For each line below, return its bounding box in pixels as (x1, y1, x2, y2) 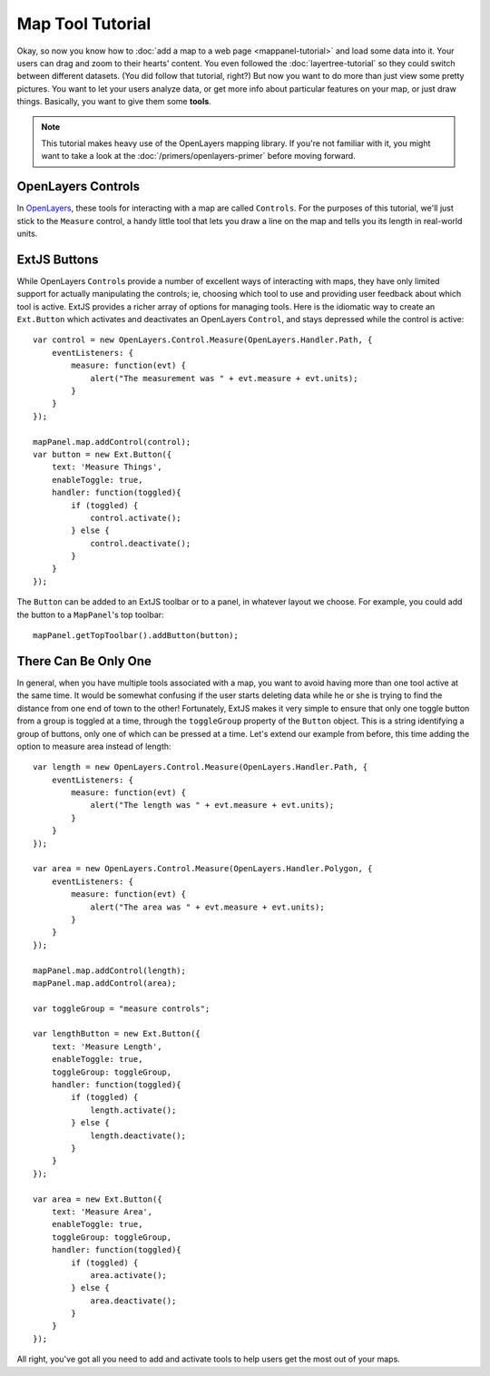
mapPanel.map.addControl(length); (33, 965, 186, 976)
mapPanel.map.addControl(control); (33, 437, 191, 447)
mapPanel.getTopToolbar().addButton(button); (33, 631, 240, 641)
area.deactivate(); (90, 1295, 177, 1306)
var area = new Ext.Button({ (33, 1194, 162, 1204)
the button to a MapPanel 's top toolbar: (16, 609, 164, 620)
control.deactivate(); (90, 538, 191, 548)
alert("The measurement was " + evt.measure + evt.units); (90, 373, 358, 383)
